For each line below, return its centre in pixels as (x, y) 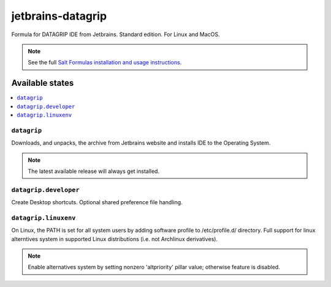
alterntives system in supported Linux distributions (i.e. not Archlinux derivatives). (114, 239)
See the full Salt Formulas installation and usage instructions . (105, 63)
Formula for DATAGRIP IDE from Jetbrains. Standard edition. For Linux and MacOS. (116, 34)
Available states (43, 83)
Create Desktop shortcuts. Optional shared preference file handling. (97, 202)
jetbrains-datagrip (59, 16)
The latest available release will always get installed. (93, 171)
